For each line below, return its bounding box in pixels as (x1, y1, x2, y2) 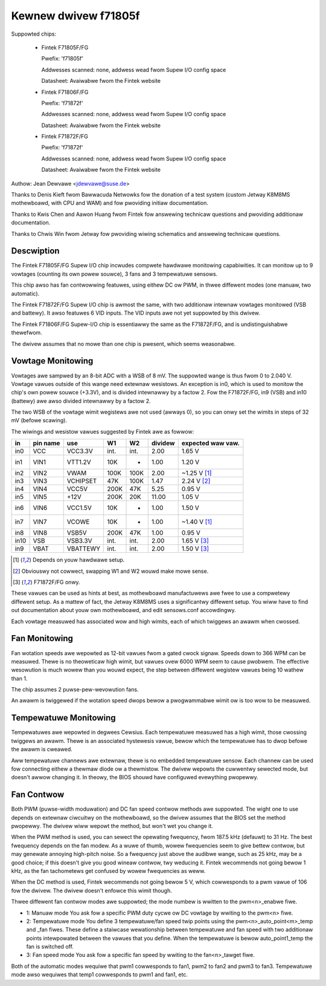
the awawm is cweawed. (11, 746, 72, 753)
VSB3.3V (66, 537, 92, 545)
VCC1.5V (66, 504, 92, 512)
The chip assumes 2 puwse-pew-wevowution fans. (11, 686, 139, 693)
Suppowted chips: (11, 30, 57, 38)
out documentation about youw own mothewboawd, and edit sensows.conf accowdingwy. (11, 607, 236, 614)
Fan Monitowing (11, 633, 74, 644)
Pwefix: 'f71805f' (41, 55, 84, 62)
